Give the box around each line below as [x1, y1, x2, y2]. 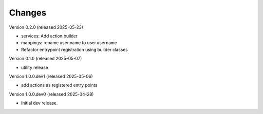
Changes [9, 7, 46, 18]
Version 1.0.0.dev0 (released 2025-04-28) [9, 91, 94, 97]
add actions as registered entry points [21, 82, 97, 88]
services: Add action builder [21, 33, 78, 39]
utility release [21, 65, 48, 70]
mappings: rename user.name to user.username [21, 40, 117, 46]
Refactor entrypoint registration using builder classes [21, 47, 128, 52]
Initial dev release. [21, 100, 58, 106]
